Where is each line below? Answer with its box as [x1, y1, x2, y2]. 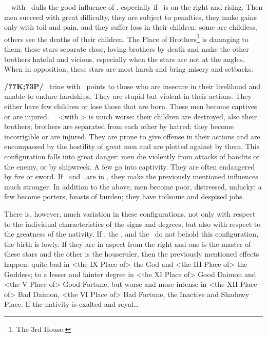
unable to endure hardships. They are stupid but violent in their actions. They [4, 91, 252, 101]
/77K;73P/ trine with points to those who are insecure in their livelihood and [4, 80, 261, 91]
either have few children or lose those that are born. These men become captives [4, 101, 257, 111]
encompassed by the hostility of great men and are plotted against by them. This [4, 141, 260, 152]
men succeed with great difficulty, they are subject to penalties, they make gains [4, 11, 257, 22]
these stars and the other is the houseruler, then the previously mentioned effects [4, 248, 259, 259]
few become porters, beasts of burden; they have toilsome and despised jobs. [4, 191, 244, 202]
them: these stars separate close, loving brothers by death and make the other [4, 44, 249, 54]
